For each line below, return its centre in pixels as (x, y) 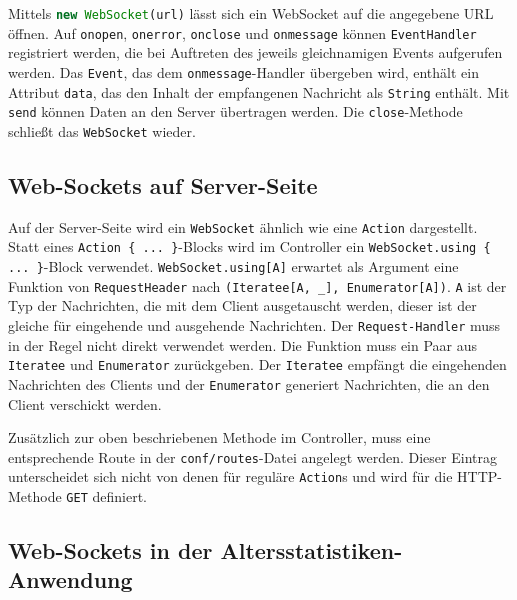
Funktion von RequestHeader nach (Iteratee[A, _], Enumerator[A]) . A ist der (257, 285)
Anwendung (70, 579)
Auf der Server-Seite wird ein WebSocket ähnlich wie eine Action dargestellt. (243, 226)
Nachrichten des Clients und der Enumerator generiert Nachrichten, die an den (249, 383)
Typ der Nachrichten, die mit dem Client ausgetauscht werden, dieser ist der (242, 305)
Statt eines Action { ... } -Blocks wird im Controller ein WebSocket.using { (249, 246)
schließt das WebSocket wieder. (102, 130)
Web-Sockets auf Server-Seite (163, 184)
